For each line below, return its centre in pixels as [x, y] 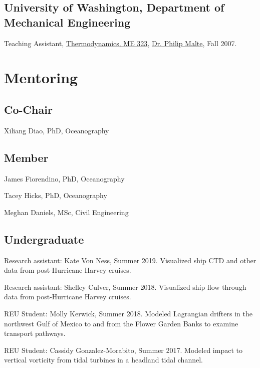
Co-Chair [28, 109]
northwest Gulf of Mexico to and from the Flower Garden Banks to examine [121, 323]
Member [26, 157]
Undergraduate [44, 239]
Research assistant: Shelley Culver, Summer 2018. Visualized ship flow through [125, 287]
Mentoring [41, 77]
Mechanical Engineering [67, 22]
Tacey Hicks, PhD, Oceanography [56, 195]
